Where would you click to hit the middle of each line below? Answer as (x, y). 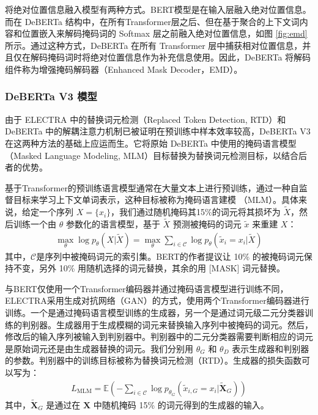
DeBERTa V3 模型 (51, 96)
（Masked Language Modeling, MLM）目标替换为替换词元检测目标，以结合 (152, 155)
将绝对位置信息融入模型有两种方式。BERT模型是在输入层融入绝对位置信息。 (158, 9)
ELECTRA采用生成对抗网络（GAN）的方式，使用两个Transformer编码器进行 (157, 300)
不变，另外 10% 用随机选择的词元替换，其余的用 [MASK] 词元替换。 (149, 268)
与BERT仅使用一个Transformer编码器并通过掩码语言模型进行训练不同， (147, 288)
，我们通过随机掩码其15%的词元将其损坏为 (196, 212)
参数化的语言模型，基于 (113, 223)
